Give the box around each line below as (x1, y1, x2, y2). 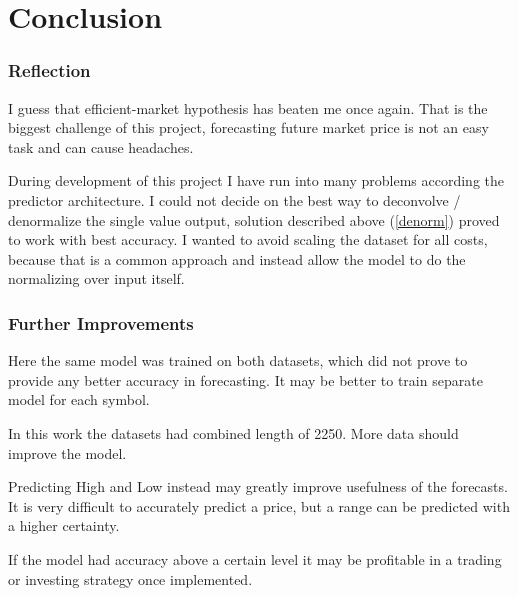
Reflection (8, 58, 91, 83)
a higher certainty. (8, 515, 120, 536)
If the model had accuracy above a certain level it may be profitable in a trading (8, 548, 502, 569)
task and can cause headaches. (8, 136, 194, 157)
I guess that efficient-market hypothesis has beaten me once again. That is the (8, 97, 488, 118)
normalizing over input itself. (8, 268, 185, 289)
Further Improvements (8, 310, 194, 335)
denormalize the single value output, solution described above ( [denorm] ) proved (8, 209, 500, 230)
